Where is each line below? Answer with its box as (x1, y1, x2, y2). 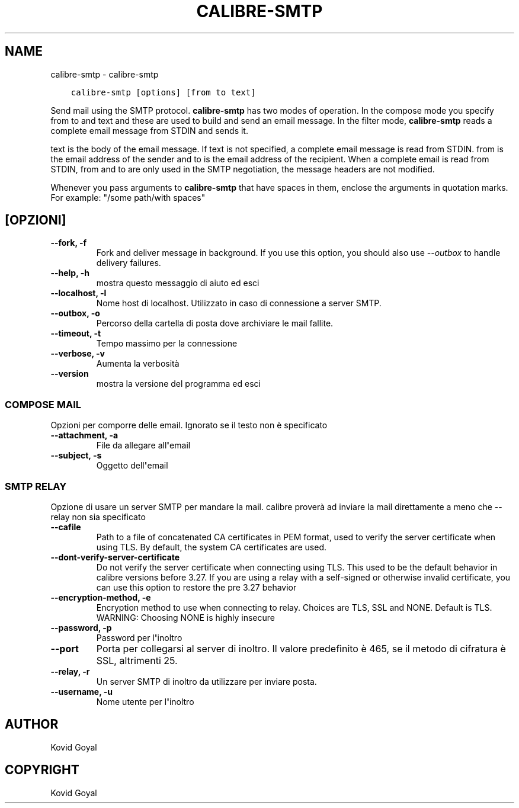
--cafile (50, 521, 81, 532)
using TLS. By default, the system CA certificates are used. (96, 541, 327, 552)
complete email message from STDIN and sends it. (50, 125, 248, 136)
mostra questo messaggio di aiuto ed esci (96, 278, 259, 288)
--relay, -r (50, 666, 90, 676)
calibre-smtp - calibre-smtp (50, 69, 159, 79)
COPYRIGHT (5, 762, 79, 778)
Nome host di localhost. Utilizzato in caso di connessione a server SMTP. (96, 298, 382, 309)
